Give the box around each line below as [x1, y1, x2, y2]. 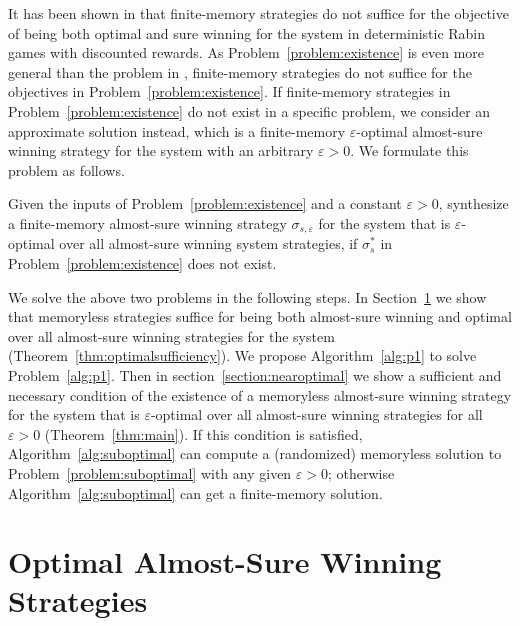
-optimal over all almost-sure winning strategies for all [150, 404, 483, 425]
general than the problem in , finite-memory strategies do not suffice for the [8, 61, 472, 82]
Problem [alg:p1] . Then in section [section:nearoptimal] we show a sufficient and [8, 364, 502, 385]
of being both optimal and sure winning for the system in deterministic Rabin [8, 22, 486, 43]
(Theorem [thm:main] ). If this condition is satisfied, [44, 423, 363, 444]
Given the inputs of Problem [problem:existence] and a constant [8, 193, 402, 214]
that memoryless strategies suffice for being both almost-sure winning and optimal [8, 306, 512, 327]
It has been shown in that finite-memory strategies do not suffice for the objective [8, 3, 509, 23]
